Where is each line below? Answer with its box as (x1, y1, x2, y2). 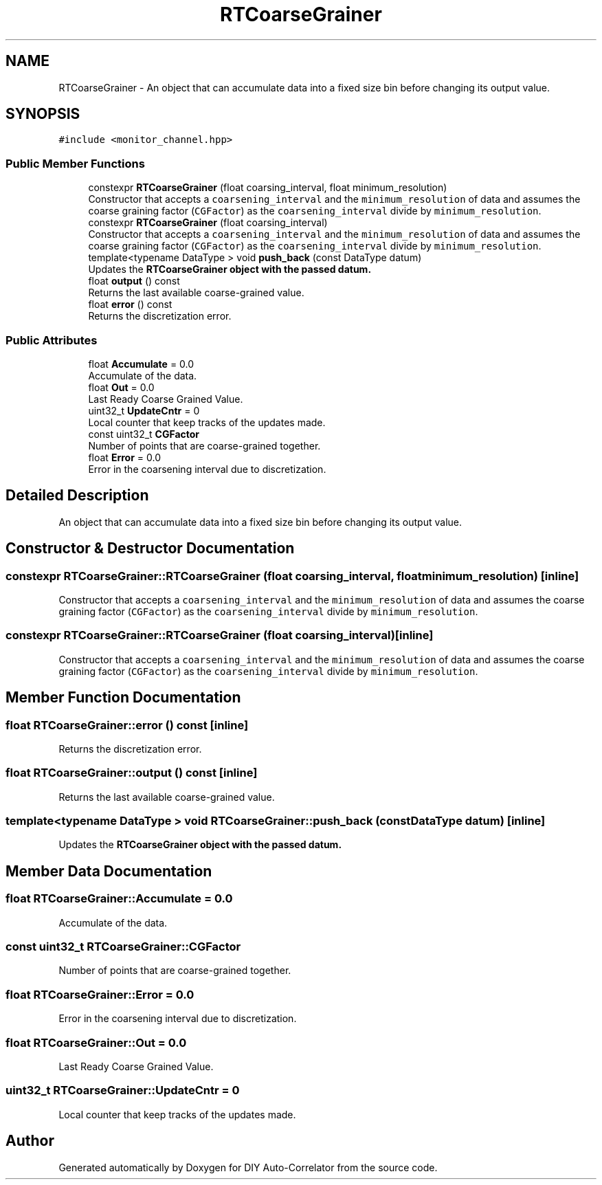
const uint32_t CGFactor (88, 428, 200, 440)
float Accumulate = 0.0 (88, 357, 194, 370)
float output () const (88, 275, 180, 287)
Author (5, 1132, 54, 1150)
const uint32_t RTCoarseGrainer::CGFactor (5, 940, 241, 954)
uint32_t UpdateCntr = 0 (88, 404, 200, 417)
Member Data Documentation (5, 862, 212, 880)
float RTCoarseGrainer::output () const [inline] (5, 766, 258, 780)
